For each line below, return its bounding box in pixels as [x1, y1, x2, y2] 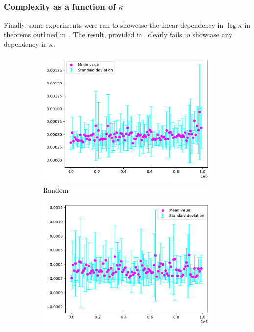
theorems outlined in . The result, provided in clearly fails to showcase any [4, 29, 232, 39]
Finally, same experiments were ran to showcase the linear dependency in [4, 20, 224, 30]
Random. [43, 184, 70, 194]
